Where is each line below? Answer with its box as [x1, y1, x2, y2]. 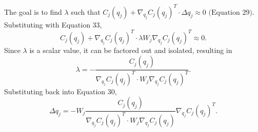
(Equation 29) [208, 9, 252, 16]
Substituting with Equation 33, [4, 19, 102, 30]
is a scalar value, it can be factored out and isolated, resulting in [29, 44, 232, 55]
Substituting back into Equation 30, [4, 86, 117, 96]
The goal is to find [4, 6, 62, 17]
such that [71, 6, 101, 17]
